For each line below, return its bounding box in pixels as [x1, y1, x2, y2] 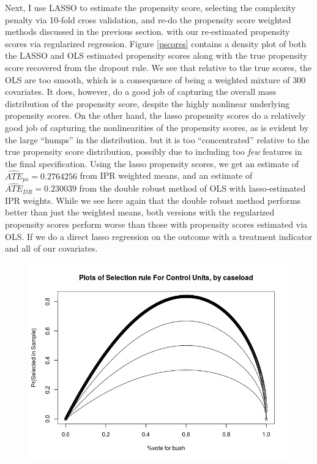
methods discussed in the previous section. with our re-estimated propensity [5, 25, 290, 38]
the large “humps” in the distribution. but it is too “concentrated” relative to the [5, 133, 310, 146]
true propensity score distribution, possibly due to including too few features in [5, 145, 302, 158]
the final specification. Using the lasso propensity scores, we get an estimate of [5, 157, 299, 170]
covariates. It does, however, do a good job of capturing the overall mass [5, 85, 277, 98]
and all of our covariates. [5, 242, 98, 255]
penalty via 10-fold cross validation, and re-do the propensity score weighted [5, 13, 291, 26]
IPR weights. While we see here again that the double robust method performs [5, 193, 301, 206]
